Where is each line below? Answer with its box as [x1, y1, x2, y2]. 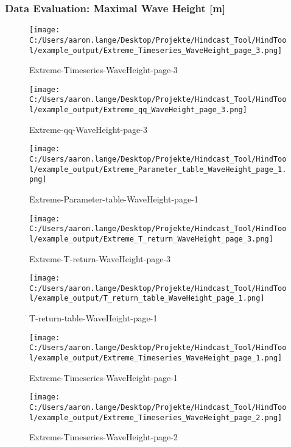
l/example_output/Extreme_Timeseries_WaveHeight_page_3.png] [29, 46, 282, 55]
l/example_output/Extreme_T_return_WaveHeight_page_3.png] [29, 234, 273, 243]
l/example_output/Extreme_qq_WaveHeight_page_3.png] [29, 105, 247, 115]
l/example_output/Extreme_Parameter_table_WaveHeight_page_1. [29, 165, 287, 174]
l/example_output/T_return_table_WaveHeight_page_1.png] [29, 294, 265, 303]
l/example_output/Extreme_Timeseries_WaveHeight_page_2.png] [29, 413, 282, 422]
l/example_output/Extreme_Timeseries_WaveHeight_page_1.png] [29, 354, 282, 362]
